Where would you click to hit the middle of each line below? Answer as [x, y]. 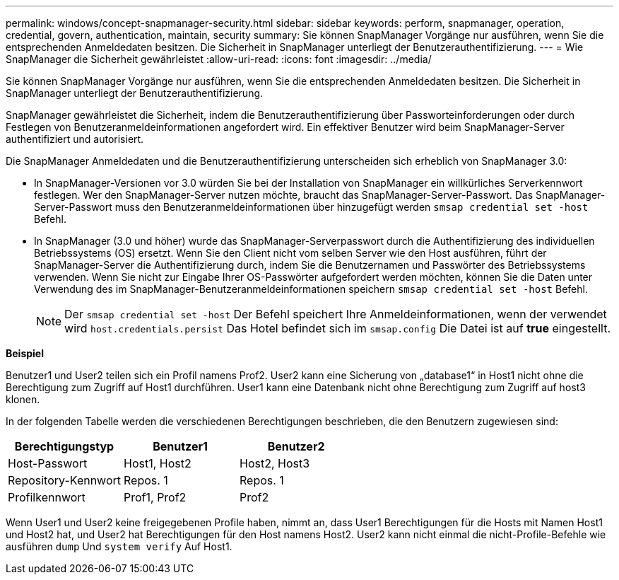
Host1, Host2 [158, 463]
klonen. [23, 399]
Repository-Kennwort [65, 480]
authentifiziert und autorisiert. [75, 139]
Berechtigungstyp [64, 446]
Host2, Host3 [275, 463]
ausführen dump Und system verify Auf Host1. [119, 546]
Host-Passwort [48, 463]
